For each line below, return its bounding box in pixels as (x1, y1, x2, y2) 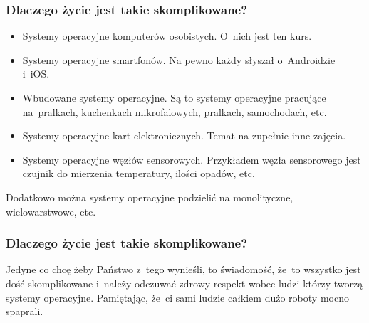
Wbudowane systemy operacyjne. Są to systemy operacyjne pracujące (22, 90, 326, 105)
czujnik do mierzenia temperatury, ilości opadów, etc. (22, 166, 255, 181)
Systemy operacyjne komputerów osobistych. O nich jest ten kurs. (22, 28, 312, 43)
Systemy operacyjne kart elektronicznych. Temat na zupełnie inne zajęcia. (22, 128, 346, 143)
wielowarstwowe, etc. (6, 203, 96, 218)
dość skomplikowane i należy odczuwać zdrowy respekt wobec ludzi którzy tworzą (6, 275, 363, 290)
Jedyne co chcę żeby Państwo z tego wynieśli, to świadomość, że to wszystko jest (6, 262, 361, 277)
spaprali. (6, 304, 43, 319)
